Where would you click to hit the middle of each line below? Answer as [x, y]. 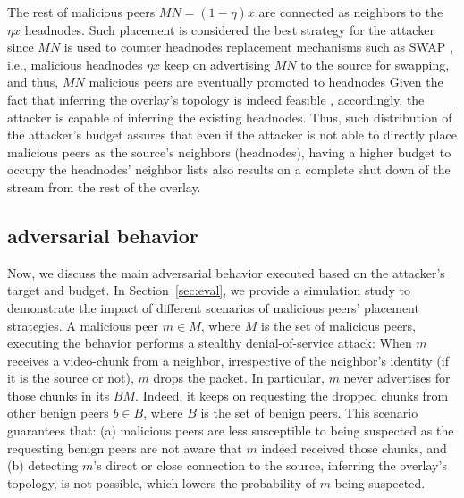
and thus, [33, 82]
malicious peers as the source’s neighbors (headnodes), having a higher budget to [229, 152]
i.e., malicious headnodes [75, 64]
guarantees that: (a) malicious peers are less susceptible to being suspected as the [231, 430]
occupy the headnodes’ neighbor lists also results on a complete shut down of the [229, 169]
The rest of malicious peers [81, 12]
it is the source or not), [71, 378]
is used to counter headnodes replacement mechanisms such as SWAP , [258, 47]
